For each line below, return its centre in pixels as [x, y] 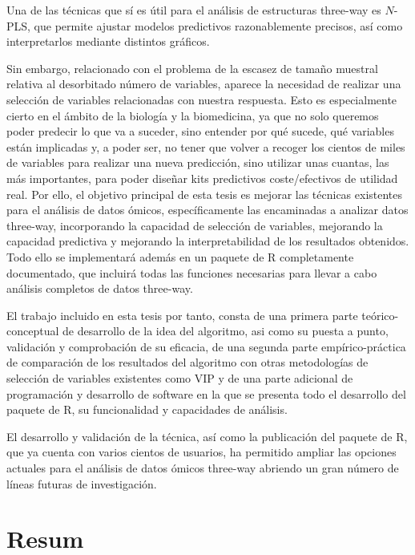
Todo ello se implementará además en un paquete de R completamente [180, 256]
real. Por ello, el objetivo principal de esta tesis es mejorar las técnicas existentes [205, 194]
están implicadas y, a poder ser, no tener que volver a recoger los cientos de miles [206, 146]
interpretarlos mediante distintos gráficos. [108, 41]
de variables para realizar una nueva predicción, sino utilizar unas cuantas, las [198, 162]
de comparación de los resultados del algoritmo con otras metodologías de [187, 362]
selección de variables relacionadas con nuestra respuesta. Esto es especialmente [202, 99]
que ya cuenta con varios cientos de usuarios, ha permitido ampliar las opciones [201, 452]
